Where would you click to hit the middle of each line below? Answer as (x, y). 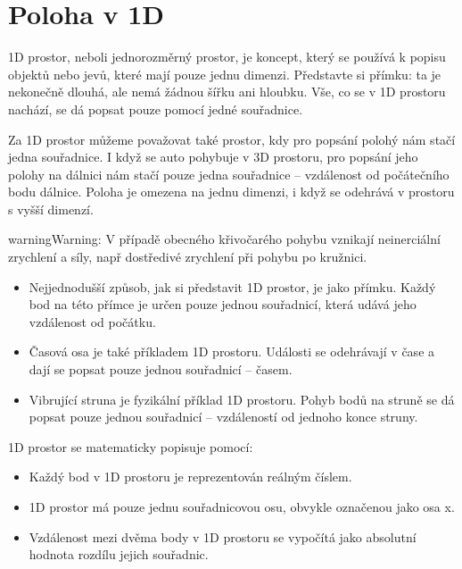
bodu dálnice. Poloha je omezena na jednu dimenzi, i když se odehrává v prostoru (231, 192)
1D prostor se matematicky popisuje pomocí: (131, 446)
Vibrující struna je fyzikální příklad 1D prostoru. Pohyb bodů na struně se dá (242, 399)
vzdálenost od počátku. (92, 321)
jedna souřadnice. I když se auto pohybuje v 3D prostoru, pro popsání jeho (213, 157)
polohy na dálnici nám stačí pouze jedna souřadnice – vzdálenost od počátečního (229, 174)
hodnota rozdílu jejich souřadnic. (119, 554)
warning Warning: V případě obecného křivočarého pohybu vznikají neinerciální (224, 239)
